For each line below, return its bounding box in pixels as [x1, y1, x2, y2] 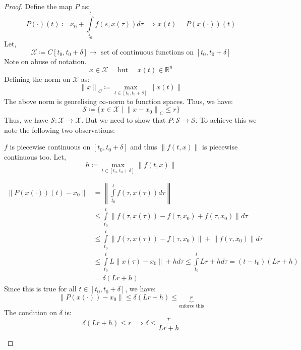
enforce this [178, 303, 204, 309]
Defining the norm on [4, 73, 71, 84]
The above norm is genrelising [4, 95, 97, 106]
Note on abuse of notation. [4, 56, 87, 66]
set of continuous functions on [101, 48, 194, 56]
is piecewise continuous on [10, 141, 91, 152]
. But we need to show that [81, 115, 166, 125]
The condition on [4, 307, 57, 318]
